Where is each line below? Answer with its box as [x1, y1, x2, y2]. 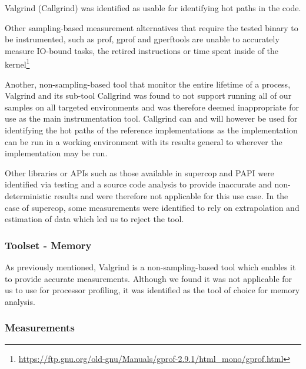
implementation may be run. [5, 147, 108, 159]
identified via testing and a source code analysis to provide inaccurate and [5, 178, 272, 190]
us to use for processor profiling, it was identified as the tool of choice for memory [5, 284, 300, 296]
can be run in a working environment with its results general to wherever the [5, 135, 282, 147]
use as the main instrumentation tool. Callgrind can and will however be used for [5, 112, 298, 125]
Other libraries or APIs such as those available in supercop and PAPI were [5, 166, 274, 179]
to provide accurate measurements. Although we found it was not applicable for [5, 272, 292, 284]
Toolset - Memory [5, 237, 92, 252]
